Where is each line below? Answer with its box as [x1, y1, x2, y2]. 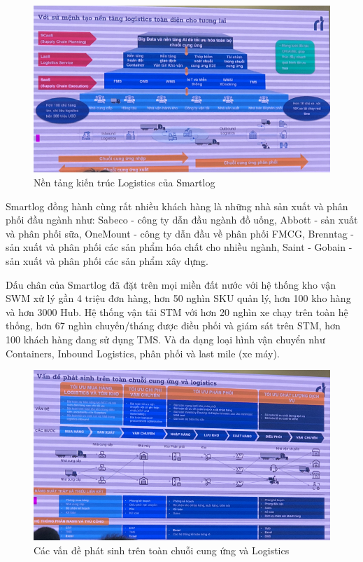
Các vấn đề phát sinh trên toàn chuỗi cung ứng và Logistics [34, 542, 290, 557]
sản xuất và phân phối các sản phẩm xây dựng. [6, 254, 208, 268]
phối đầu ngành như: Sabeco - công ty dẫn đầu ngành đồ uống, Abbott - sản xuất [6, 212, 358, 227]
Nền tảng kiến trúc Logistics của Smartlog [34, 175, 215, 190]
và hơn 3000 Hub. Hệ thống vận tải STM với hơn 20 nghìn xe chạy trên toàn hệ [6, 304, 348, 319]
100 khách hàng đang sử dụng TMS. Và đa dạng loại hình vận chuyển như [6, 331, 325, 346]
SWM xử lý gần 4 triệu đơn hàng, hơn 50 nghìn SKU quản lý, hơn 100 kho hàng [6, 291, 351, 306]
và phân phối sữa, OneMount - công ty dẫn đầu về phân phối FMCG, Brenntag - [6, 226, 355, 240]
